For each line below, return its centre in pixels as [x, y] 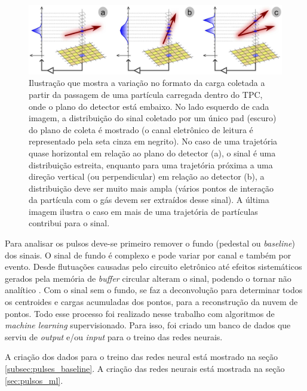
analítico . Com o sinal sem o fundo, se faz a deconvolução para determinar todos [154, 290]
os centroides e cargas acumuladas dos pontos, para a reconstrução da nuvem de [151, 302]
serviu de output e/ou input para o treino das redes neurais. [114, 336]
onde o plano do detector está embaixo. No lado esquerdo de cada [149, 106]
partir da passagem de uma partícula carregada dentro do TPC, [146, 94]
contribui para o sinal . [69, 223]
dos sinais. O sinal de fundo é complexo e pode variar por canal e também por [148, 255]
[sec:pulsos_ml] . [34, 380]
